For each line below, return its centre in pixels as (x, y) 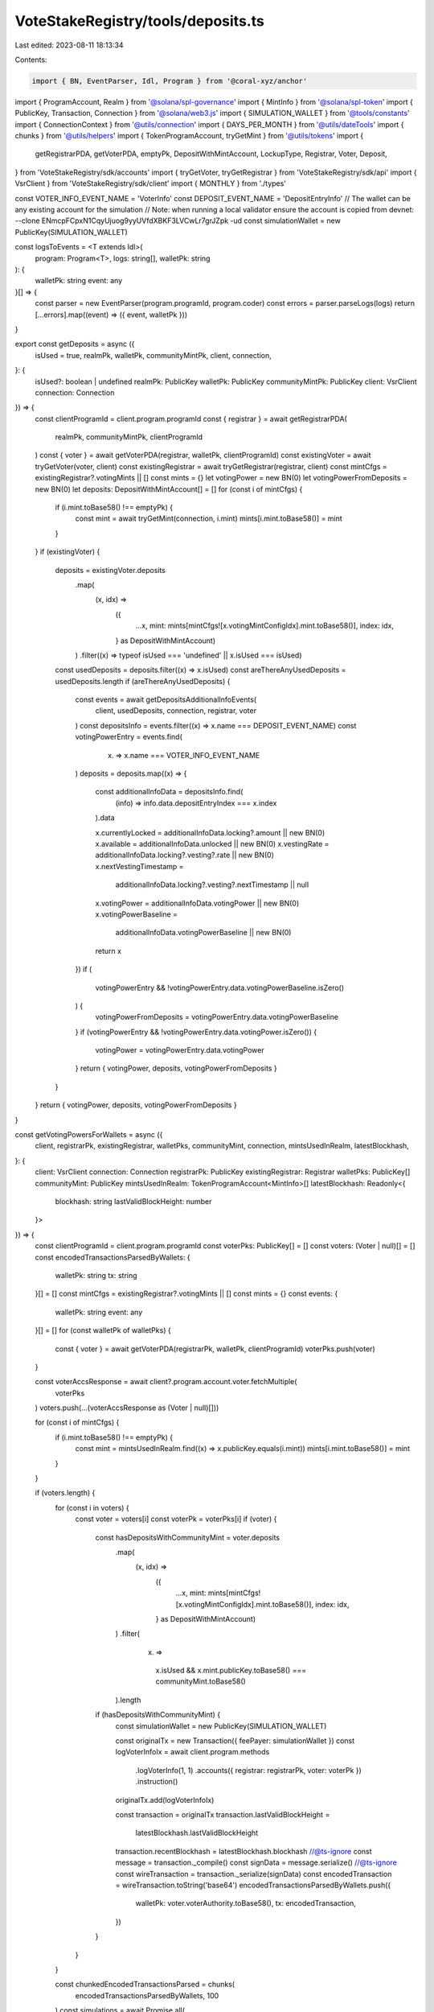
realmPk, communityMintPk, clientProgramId (129, 437)
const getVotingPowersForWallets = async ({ (89, 1135)
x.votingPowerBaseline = (137, 914)
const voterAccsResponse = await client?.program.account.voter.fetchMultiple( (166, 1382)
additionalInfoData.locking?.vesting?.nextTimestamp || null (212, 884)
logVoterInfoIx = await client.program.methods (192, 1752)
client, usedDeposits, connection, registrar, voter (176, 711)
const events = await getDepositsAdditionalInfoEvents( (166, 699)
